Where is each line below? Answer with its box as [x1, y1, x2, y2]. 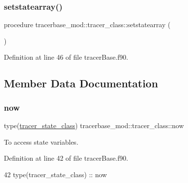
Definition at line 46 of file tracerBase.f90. [4, 52, 128, 62]
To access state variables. [4, 136, 78, 147]
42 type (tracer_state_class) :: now [4, 169, 107, 179]
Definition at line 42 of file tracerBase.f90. [4, 153, 128, 163]
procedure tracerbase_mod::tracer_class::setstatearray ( [4, 19, 171, 30]
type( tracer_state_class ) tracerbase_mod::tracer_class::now [4, 120, 184, 130]
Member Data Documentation [4, 76, 158, 91]
